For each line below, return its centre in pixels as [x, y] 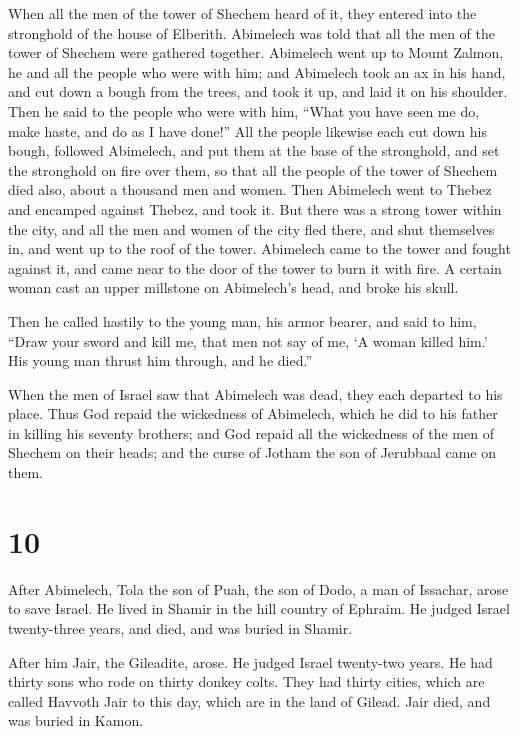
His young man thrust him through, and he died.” [160, 360]
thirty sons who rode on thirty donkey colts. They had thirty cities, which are [246, 681]
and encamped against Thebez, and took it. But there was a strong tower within [255, 208]
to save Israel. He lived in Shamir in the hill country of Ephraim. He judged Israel [259, 608]
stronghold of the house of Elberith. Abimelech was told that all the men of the [252, 32]
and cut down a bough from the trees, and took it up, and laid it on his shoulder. [258, 91]
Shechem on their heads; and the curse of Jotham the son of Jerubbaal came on [252, 452]
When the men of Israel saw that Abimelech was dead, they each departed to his [255, 393]
